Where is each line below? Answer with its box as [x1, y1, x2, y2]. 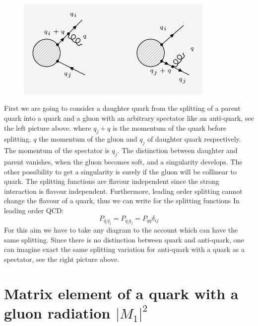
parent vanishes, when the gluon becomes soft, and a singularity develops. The [4, 157, 243, 167]
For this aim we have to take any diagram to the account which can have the [4, 224, 238, 235]
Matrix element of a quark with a [4, 283, 239, 303]
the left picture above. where [4, 122, 91, 133]
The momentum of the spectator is [4, 145, 110, 156]
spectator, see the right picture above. [4, 253, 120, 264]
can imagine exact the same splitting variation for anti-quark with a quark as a [4, 244, 245, 254]
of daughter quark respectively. [147, 134, 241, 144]
